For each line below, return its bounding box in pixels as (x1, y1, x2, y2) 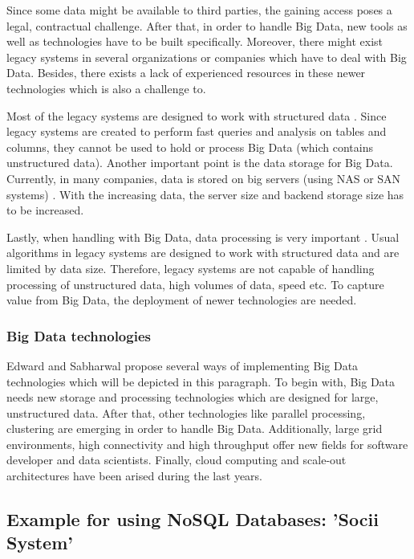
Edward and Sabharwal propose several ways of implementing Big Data (6, 357, 359, 373)
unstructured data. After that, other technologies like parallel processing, (6, 404, 366, 421)
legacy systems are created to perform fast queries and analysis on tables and (6, 123, 387, 140)
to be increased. (6, 202, 84, 218)
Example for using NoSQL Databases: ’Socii (6, 507, 379, 532)
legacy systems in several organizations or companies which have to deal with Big (6, 48, 407, 65)
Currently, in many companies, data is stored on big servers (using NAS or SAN (6, 169, 401, 186)
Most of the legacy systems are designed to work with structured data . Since (6, 107, 387, 124)
